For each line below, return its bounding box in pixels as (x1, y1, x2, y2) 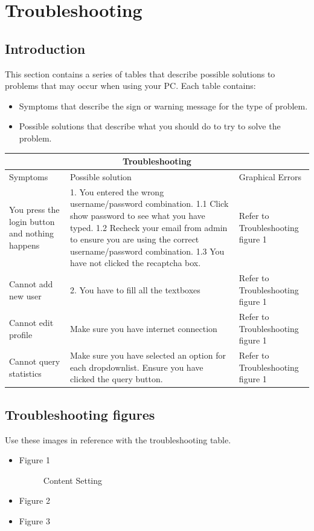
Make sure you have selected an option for (69, 349, 226, 362)
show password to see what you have (69, 209, 205, 221)
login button (9, 215, 55, 227)
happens (9, 238, 40, 251)
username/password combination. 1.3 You (69, 244, 225, 257)
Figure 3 (19, 515, 50, 527)
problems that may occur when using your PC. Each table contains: (5, 79, 256, 92)
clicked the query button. (69, 373, 163, 385)
